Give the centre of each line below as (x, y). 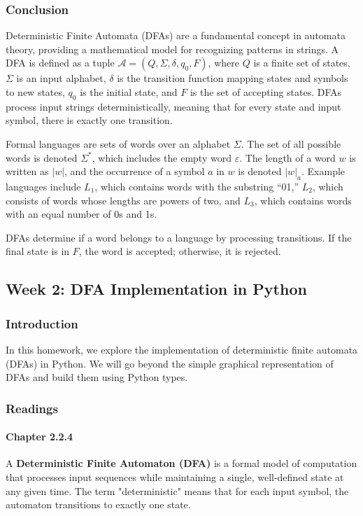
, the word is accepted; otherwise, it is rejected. (180, 251)
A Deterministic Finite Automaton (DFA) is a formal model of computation (181, 463)
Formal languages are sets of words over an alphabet (118, 143)
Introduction (42, 323)
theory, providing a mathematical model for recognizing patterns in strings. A (172, 49)
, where (223, 63)
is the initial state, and (129, 92)
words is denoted (42, 157)
